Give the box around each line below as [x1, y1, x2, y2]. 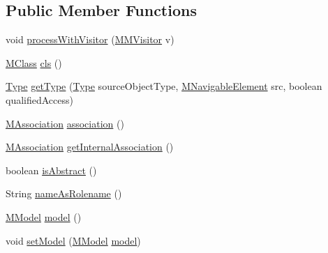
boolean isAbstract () [6, 162, 97, 177]
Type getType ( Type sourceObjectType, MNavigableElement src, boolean [6, 79, 322, 93]
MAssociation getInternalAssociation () [6, 139, 174, 154]
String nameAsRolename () [6, 186, 122, 201]
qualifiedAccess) [6, 92, 73, 107]
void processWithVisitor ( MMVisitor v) [6, 32, 174, 47]
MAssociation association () [6, 116, 124, 130]
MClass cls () [6, 55, 62, 70]
